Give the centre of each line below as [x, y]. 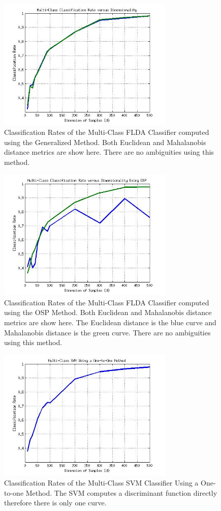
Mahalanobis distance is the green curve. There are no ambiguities [107, 332]
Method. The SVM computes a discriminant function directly [121, 492]
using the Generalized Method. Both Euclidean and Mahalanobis [105, 142]
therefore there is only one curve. [55, 503]
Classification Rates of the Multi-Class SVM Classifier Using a [101, 482]
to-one [14, 492]
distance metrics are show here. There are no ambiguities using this [109, 152]
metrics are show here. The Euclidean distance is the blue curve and [110, 322]
